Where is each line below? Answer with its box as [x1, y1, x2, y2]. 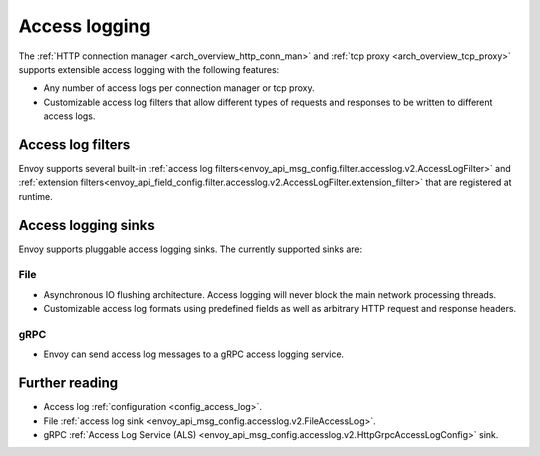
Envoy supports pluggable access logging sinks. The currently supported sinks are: [18, 243, 363, 255]
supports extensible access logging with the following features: [18, 63, 280, 75]
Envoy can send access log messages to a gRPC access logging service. [43, 348, 345, 360]
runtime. [18, 190, 54, 202]
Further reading [18, 375, 119, 392]
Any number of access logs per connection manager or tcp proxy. [43, 82, 315, 94]
